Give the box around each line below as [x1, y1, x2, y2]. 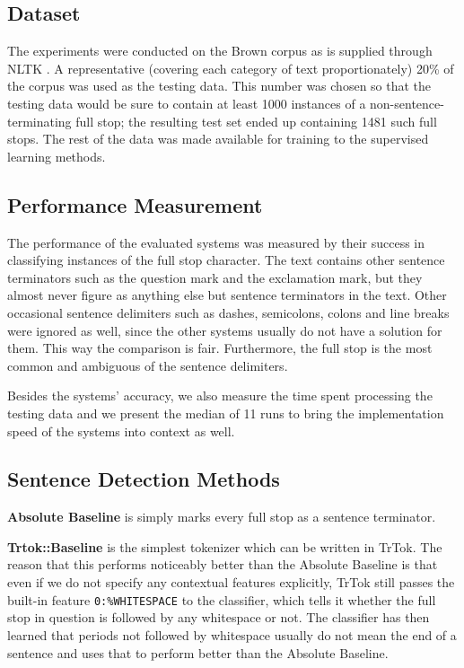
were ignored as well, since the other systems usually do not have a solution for [7, 321, 442, 339]
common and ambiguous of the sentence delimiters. [7, 356, 288, 374]
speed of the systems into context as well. [7, 421, 235, 440]
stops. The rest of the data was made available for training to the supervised [7, 129, 429, 148]
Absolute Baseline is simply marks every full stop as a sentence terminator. [7, 507, 436, 526]
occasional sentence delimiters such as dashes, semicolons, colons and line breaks [7, 303, 450, 321]
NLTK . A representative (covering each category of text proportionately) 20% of [7, 58, 454, 77]
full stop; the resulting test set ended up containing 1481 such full [75, 111, 437, 130]
